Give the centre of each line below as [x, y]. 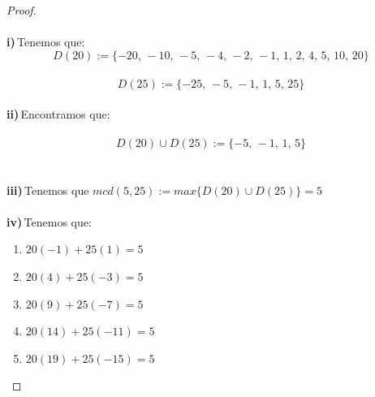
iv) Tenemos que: [49, 221]
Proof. [22, 10]
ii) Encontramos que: [58, 114]
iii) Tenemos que [48, 190]
